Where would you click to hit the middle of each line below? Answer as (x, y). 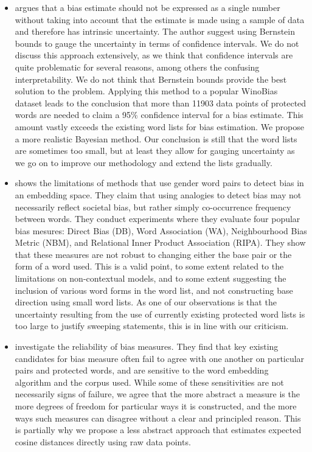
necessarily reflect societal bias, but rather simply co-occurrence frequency (153, 207)
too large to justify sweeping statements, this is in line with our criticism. (152, 326)
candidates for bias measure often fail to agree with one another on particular (160, 358)
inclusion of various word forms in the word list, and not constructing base (154, 290)
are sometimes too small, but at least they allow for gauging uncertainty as (155, 151)
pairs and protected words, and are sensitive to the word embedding (142, 370)
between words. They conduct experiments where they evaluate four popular (158, 219)
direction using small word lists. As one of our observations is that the (146, 302)
